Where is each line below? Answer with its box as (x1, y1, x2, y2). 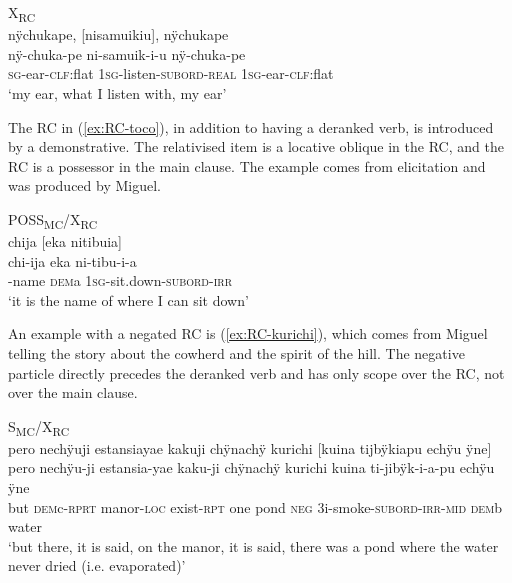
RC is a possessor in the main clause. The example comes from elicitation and (8, 155, 486, 176)
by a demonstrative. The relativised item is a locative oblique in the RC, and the (8, 136, 504, 157)
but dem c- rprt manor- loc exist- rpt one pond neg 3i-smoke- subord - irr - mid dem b (8, 496, 503, 517)
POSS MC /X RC (8, 208, 98, 232)
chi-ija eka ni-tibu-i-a (8, 250, 137, 271)
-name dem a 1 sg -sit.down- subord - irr (8, 270, 233, 291)
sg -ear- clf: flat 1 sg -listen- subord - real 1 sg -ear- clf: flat (8, 63, 334, 84)
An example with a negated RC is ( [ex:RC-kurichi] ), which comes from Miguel (8, 323, 488, 344)
